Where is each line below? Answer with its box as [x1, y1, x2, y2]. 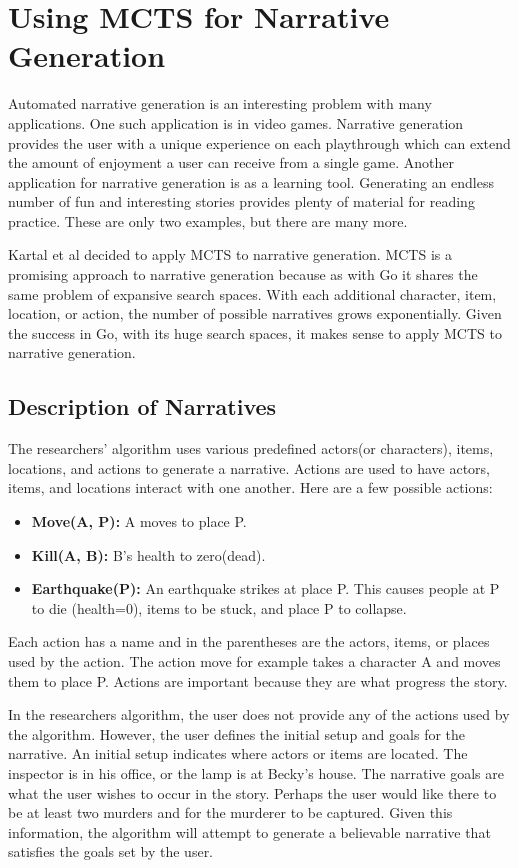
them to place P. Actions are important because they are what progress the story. [8, 670, 508, 691]
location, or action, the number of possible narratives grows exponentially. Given [8, 303, 502, 324]
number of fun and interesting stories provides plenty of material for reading [8, 191, 475, 212]
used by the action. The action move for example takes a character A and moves [8, 650, 501, 671]
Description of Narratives [8, 391, 277, 422]
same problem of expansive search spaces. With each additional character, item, [8, 283, 497, 304]
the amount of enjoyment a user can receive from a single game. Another [8, 152, 454, 173]
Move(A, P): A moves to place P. [31, 511, 247, 532]
